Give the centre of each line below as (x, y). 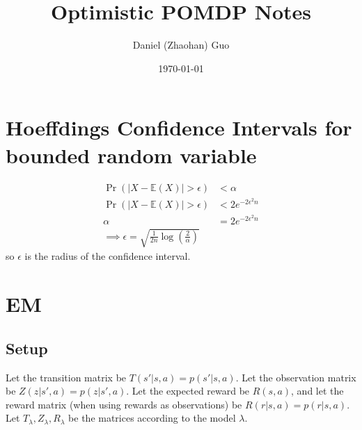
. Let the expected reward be (188, 391)
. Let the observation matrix (296, 377)
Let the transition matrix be (66, 377)
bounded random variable (131, 155)
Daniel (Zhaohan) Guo (181, 45)
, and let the (317, 391)
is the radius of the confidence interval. (108, 256)
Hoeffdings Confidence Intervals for (179, 127)
